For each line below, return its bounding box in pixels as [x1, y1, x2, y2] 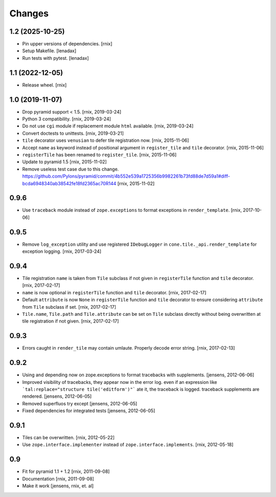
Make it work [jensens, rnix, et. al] [22, 483, 94, 489]
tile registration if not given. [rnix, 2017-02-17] [22, 318, 119, 325]
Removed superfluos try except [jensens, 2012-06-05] [22, 400, 137, 406]
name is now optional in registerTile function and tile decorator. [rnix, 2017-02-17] [22, 289, 206, 295]
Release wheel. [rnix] [22, 82, 67, 88]
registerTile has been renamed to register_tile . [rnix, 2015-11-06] [22, 152, 177, 158]
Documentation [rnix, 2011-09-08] [22, 476, 95, 482]
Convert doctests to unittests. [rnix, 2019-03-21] [22, 130, 124, 136]
